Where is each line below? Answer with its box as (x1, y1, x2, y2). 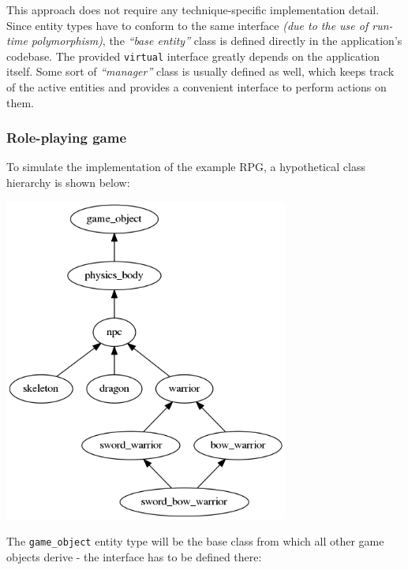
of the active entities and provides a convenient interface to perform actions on (6, 79, 387, 95)
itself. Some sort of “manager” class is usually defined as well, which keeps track (6, 63, 395, 80)
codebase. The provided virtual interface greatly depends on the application (6, 47, 380, 64)
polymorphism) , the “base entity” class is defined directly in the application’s (31, 32, 402, 49)
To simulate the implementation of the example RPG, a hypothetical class (6, 158, 365, 175)
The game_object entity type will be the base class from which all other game (6, 533, 384, 550)
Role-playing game (6, 128, 127, 147)
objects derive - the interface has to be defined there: (6, 548, 262, 564)
